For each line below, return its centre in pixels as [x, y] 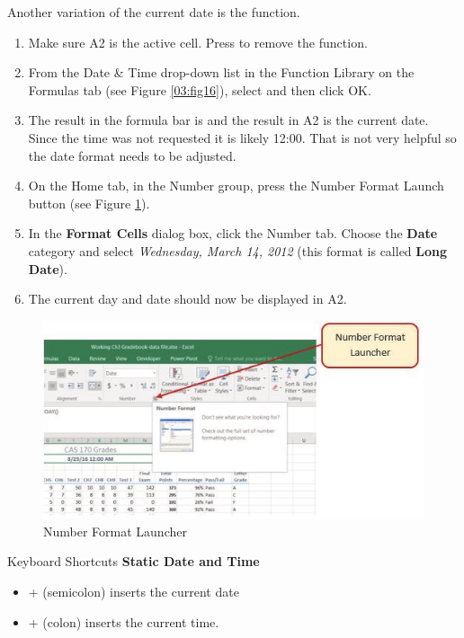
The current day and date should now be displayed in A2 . [187, 299]
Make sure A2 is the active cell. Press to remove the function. [198, 42]
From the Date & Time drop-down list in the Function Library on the [221, 72]
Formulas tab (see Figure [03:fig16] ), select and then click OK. [200, 89]
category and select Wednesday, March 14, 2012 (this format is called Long [238, 250]
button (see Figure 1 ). [89, 203]
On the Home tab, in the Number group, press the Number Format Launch [236, 186]
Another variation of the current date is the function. [154, 12]
